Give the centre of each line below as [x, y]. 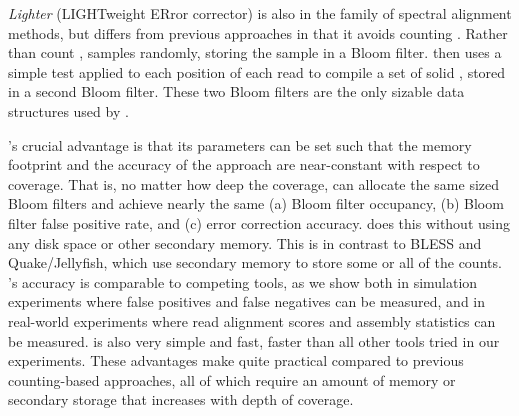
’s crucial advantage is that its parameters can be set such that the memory [240, 144]
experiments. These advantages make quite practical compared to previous [236, 360]
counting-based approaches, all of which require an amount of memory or [232, 379]
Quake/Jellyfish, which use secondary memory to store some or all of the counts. [255, 262]
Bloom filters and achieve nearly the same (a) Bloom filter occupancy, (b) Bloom [256, 203]
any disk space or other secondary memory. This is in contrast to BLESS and [245, 242]
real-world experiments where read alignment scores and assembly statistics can [252, 320]
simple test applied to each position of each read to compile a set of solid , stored [257, 71]
